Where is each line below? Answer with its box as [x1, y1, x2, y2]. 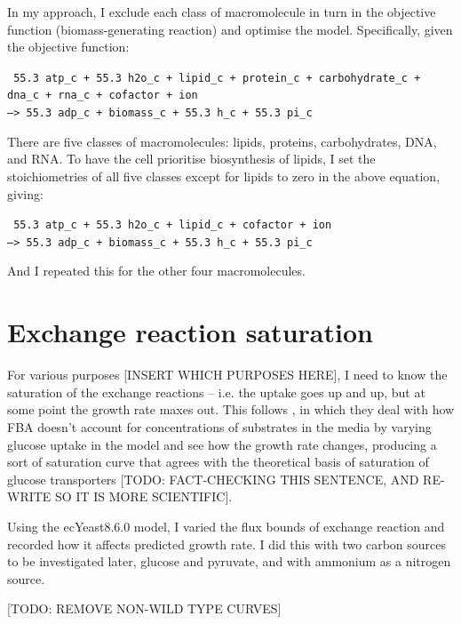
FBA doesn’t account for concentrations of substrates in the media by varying [7, 417, 432, 436]
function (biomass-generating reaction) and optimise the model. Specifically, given [7, 20, 453, 38]
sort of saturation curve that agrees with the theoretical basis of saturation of [7, 452, 429, 471]
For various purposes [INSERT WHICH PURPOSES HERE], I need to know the [7, 365, 448, 384]
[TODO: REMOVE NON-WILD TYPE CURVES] [7, 599, 282, 618]
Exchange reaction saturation [7, 314, 373, 350]
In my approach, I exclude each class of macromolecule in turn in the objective [7, 3, 436, 20]
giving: [7, 184, 44, 203]
